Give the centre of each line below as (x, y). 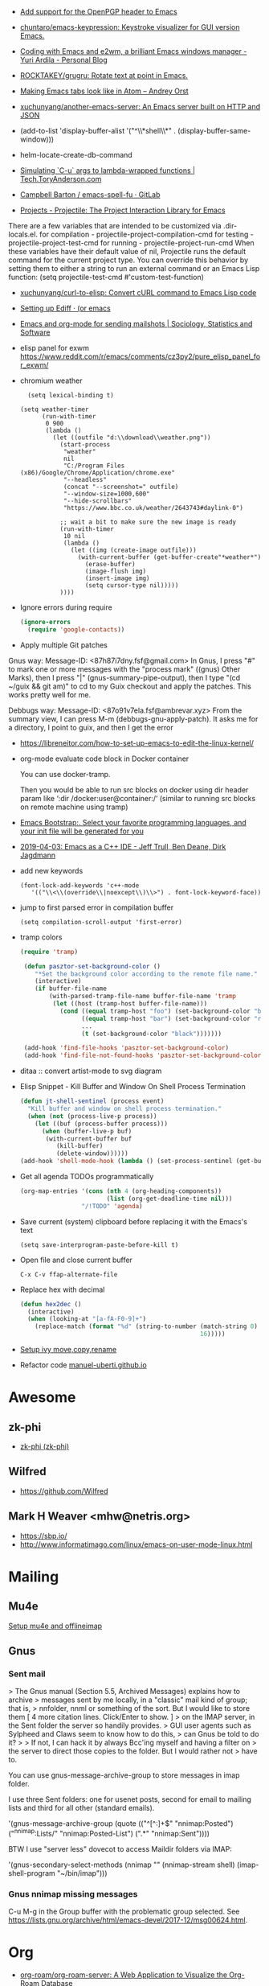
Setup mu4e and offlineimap (55, 1626)
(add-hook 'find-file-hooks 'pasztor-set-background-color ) (126, 1048)
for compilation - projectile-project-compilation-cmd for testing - (147, 234)
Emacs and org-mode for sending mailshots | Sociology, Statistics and (136, 324)
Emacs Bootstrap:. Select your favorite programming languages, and (133, 822)
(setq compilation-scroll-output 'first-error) (101, 922)
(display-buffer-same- (214, 131)
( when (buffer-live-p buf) (87, 1131)
